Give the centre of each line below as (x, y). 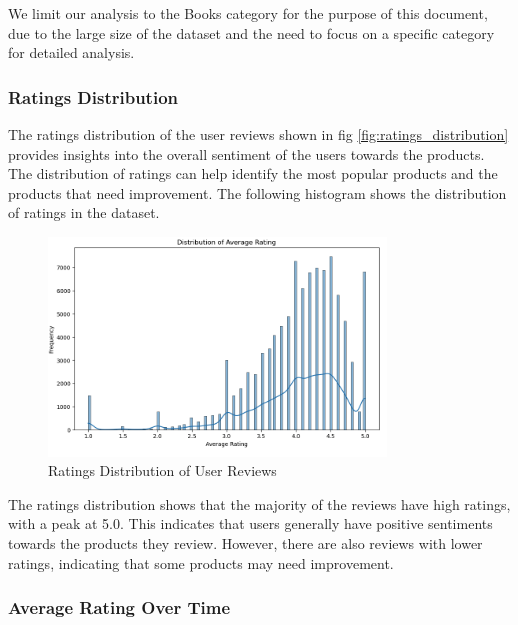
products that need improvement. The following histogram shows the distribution (257, 192)
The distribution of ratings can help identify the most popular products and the (253, 173)
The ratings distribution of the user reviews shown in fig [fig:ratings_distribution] (258, 134)
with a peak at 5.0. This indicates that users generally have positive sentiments (250, 523)
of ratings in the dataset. (84, 212)
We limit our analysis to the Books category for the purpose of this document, (248, 13)
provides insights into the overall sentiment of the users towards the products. (246, 153)
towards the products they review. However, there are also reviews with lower (245, 542)
